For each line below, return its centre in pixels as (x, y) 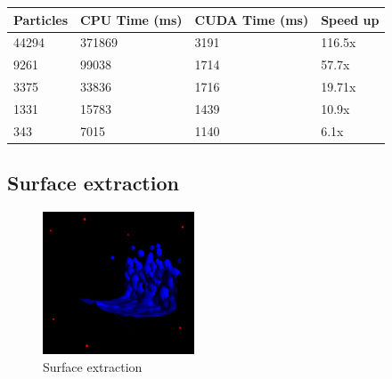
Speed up (350, 19)
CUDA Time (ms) (252, 19)
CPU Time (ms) (131, 19)
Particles (41, 19)
